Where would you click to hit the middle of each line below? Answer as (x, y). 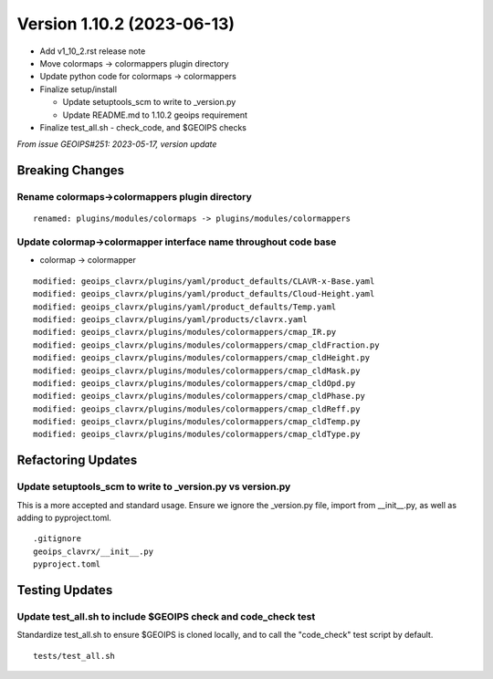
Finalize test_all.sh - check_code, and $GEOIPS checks (143, 127)
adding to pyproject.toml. (64, 518)
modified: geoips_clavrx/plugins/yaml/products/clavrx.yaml (170, 319)
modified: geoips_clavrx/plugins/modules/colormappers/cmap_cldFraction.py (206, 345)
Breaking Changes (71, 170)
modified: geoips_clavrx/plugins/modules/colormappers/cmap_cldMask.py (197, 371)
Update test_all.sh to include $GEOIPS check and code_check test (166, 616)
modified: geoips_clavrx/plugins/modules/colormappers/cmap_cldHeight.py (202, 358)
